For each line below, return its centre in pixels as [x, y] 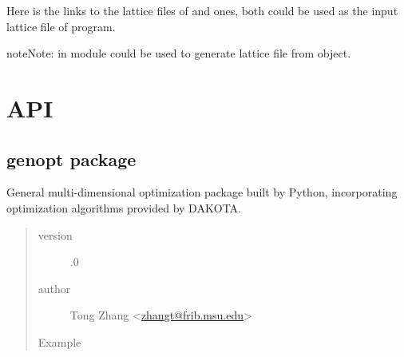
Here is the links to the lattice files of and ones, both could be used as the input [202, 10]
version [55, 234]
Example [59, 341]
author [54, 288]
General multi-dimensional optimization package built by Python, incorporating [202, 192]
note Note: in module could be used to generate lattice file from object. [179, 53]
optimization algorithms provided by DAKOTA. [124, 207]
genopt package [71, 159]
